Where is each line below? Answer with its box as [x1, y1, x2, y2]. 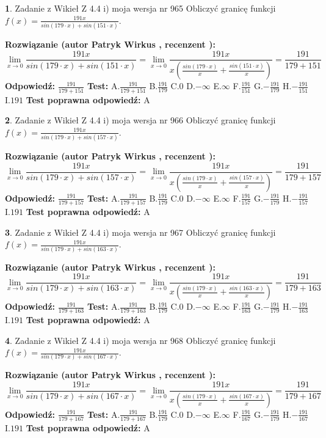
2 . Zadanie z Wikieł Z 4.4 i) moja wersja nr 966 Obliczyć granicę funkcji [5, 114, 276, 126]
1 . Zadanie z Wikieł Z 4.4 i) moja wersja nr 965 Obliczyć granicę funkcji [5, 2, 276, 14]
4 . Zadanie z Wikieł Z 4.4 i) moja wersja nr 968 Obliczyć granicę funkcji [5, 334, 276, 346]
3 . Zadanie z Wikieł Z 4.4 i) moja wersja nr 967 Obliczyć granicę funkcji [5, 225, 276, 238]
